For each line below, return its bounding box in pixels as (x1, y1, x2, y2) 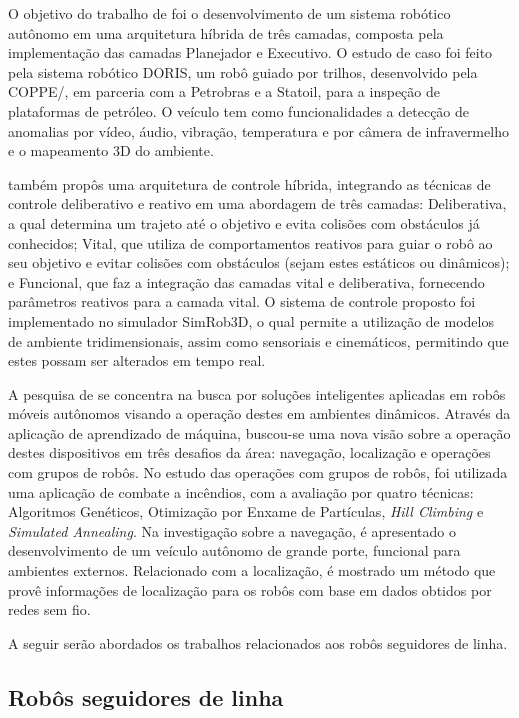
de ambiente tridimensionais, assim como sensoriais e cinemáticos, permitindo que (8, 330, 509, 351)
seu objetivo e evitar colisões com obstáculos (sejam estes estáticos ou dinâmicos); (8, 252, 510, 273)
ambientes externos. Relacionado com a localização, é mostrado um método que (8, 560, 496, 581)
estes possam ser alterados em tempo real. (8, 350, 266, 371)
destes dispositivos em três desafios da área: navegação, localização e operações (8, 442, 491, 463)
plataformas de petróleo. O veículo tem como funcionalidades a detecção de (8, 100, 470, 121)
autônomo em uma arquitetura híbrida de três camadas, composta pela (8, 22, 444, 43)
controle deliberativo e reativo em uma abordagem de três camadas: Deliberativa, (8, 193, 507, 214)
